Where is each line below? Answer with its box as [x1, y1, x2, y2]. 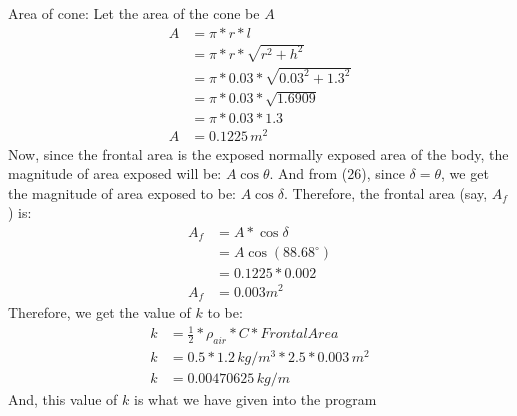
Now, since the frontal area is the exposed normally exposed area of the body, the [8, 143, 509, 164]
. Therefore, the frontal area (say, [283, 182, 488, 203]
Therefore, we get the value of [8, 301, 191, 322]
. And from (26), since [269, 163, 405, 184]
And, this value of [8, 389, 118, 410]
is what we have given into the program [133, 389, 377, 410]
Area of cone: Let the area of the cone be [8, 3, 260, 23]
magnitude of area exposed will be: [8, 163, 222, 184]
